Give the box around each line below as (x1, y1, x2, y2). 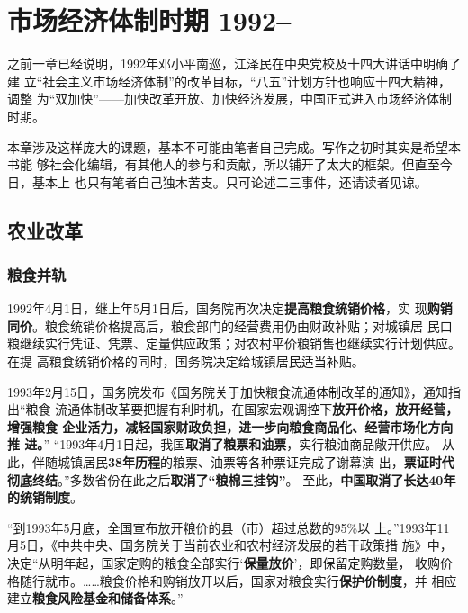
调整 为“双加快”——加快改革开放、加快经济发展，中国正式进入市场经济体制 (7, 89, 452, 108)
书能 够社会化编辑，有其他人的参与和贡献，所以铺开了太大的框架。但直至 (7, 155, 440, 174)
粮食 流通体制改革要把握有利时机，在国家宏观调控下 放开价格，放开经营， (25, 400, 459, 419)
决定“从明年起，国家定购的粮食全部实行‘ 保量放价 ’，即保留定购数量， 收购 (7, 554, 441, 572)
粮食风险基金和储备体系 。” (32, 589, 184, 608)
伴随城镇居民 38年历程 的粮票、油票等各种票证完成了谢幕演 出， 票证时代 (31, 453, 454, 472)
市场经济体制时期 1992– (7, 2, 292, 39)
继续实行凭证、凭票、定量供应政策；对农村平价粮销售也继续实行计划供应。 (19, 334, 461, 353)
